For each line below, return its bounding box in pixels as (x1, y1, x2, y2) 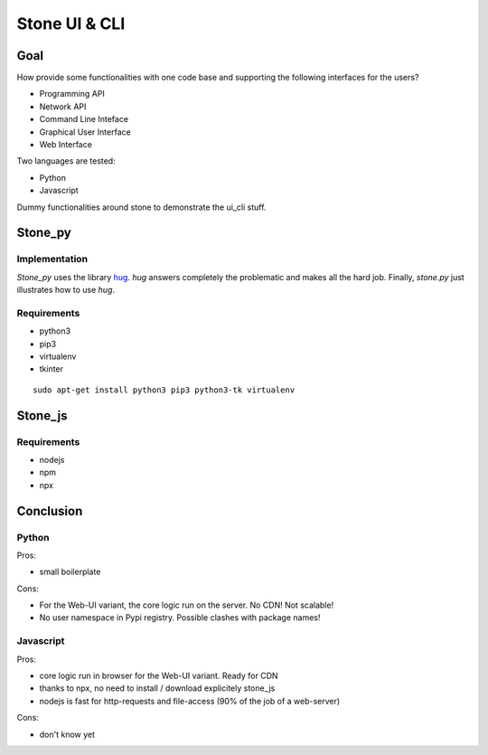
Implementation (16, 253, 89, 266)
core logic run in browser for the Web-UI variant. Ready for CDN (39, 670, 279, 682)
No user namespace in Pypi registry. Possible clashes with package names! (39, 612, 321, 623)
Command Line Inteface (39, 114, 129, 125)
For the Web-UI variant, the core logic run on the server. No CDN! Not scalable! (39, 599, 334, 610)
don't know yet (39, 729, 95, 740)
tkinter (39, 363, 63, 374)
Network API (39, 100, 87, 112)
